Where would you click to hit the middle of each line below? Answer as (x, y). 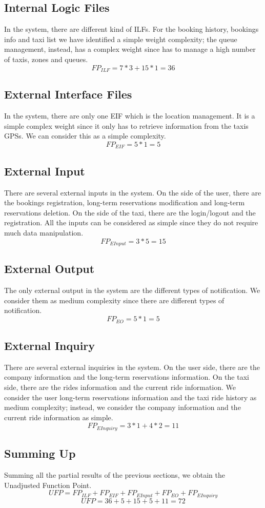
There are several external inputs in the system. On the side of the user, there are (133, 192)
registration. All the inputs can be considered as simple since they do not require (131, 222)
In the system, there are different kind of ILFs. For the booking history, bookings (131, 29)
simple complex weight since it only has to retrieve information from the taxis (126, 125)
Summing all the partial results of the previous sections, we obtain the (115, 474)
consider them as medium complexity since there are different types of (114, 300)
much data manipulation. (44, 233)
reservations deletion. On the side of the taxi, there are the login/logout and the (130, 212)
